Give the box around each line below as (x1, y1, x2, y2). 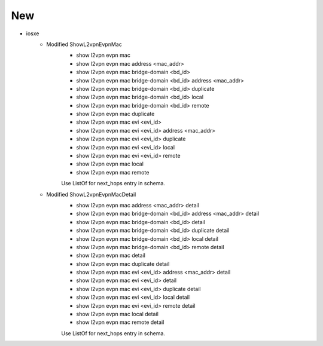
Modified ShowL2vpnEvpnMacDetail (46, 191, 136, 198)
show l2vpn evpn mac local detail (76, 311, 159, 318)
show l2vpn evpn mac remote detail (76, 319, 164, 326)
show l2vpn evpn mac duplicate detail (76, 260, 170, 267)
